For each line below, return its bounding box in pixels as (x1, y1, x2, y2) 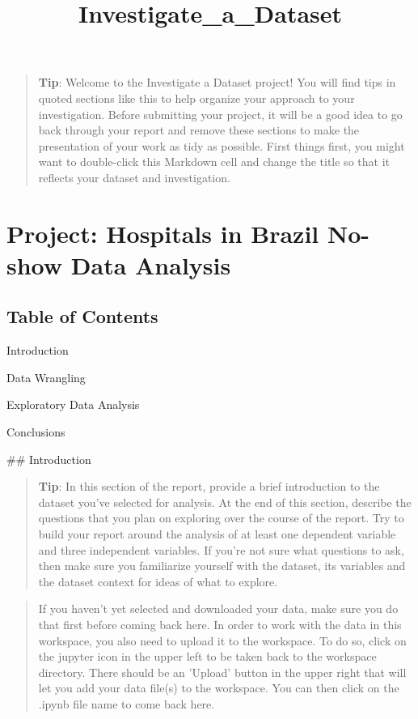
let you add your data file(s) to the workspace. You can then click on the (38, 679, 399, 696)
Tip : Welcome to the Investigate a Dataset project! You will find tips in (38, 74, 396, 91)
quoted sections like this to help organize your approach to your (38, 89, 355, 106)
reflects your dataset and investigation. (38, 168, 230, 185)
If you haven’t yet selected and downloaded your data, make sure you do (38, 600, 399, 617)
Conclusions (6, 423, 65, 440)
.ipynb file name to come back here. (38, 695, 215, 712)
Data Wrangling (6, 368, 86, 385)
